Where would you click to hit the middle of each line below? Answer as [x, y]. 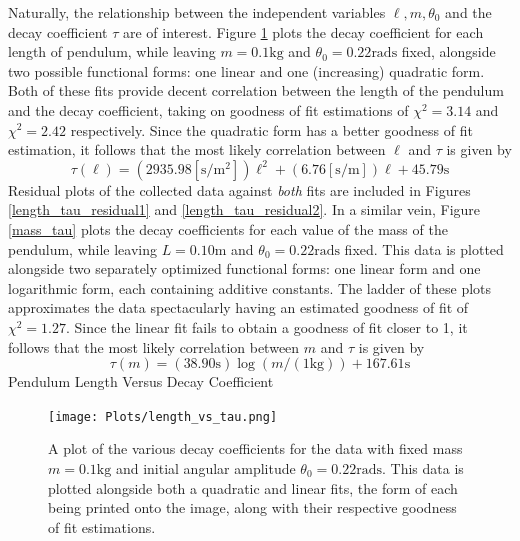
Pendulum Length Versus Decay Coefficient [141, 381]
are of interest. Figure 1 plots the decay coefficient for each [303, 31]
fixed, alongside [448, 51]
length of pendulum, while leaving [112, 51]
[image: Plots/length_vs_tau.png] [163, 416]
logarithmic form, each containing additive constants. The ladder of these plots [250, 287]
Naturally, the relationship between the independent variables [197, 12]
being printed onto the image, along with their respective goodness [252, 507]
